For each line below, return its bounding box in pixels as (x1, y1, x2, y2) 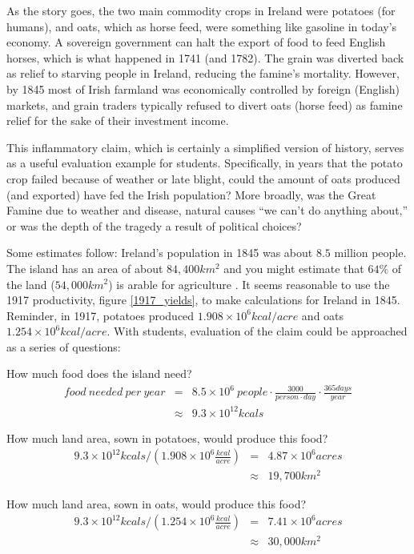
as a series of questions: (6, 338, 121, 355)
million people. (334, 244, 407, 261)
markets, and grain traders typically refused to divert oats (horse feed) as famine (6, 96, 403, 113)
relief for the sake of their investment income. (6, 112, 229, 129)
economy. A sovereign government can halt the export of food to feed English (6, 34, 386, 50)
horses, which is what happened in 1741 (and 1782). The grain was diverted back (6, 49, 404, 66)
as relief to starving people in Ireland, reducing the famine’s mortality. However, (6, 65, 400, 82)
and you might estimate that (223, 259, 364, 276)
